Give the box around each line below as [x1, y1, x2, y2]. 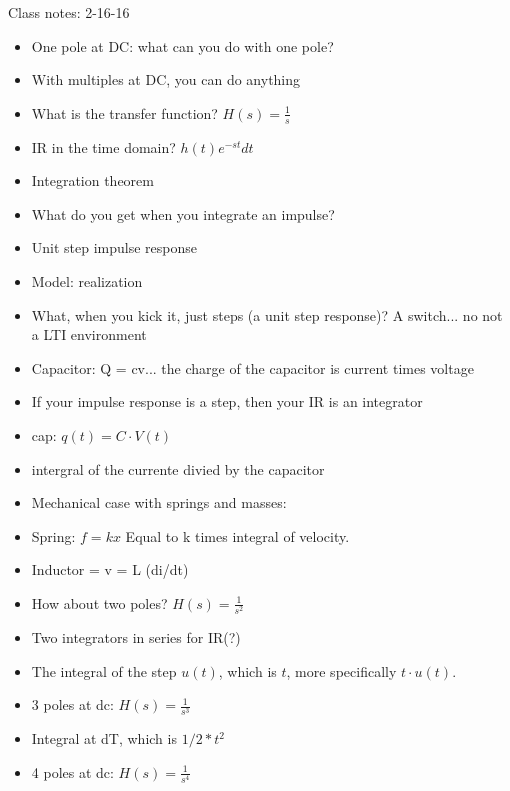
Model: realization [31, 270, 143, 291]
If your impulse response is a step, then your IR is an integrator [31, 391, 423, 412]
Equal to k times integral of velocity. [125, 525, 350, 546]
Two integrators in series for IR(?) [31, 627, 241, 648]
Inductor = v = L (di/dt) [31, 559, 189, 580]
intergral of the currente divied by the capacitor [31, 458, 325, 479]
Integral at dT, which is [31, 728, 177, 749]
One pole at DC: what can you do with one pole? [31, 35, 334, 56]
